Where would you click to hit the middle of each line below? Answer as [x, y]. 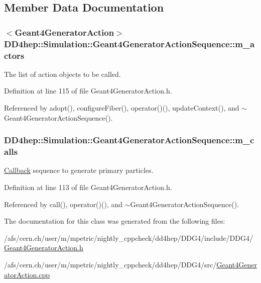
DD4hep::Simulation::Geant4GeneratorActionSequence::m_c [129, 140]
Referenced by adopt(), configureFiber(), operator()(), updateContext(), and [122, 108]
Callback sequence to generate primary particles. [79, 170]
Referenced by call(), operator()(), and [63, 204]
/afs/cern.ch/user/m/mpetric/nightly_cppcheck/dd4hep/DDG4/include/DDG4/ [128, 238]
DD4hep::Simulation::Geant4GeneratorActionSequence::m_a [129, 43]
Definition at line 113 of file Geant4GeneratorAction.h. [88, 187]
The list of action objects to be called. [62, 74]
